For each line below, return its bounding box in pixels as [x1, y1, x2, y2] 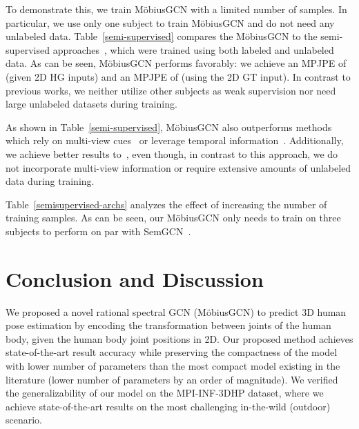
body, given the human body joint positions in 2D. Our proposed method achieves [6, 331, 353, 346]
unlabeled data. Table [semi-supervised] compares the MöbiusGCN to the [6, 29, 318, 43]
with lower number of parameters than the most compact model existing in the [6, 359, 340, 372]
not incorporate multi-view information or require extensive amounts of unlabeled [6, 160, 351, 174]
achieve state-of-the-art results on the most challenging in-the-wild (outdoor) [6, 399, 331, 413]
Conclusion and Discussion [6, 264, 264, 292]
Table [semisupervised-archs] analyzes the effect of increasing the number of [6, 197, 327, 211]
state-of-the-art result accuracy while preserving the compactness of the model [6, 345, 338, 359]
